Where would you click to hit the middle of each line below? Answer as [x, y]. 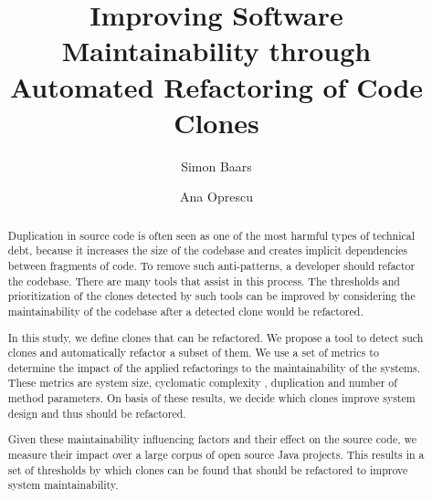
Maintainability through [216, 51]
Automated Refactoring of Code [216, 86]
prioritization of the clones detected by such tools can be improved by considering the [211, 296]
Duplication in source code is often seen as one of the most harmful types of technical [211, 235]
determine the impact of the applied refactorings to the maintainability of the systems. [214, 367]
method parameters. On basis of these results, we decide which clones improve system [211, 398]
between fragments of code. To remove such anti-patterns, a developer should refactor [211, 265]
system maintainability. [63, 485]
